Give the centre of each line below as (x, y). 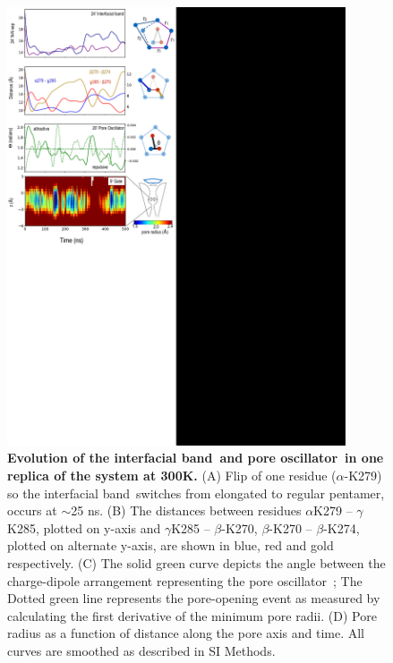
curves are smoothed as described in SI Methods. (141, 650)
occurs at (32, 510)
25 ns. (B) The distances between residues (186, 510)
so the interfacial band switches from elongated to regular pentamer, (196, 493)
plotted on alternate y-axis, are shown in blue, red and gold (171, 545)
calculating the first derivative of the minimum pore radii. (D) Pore (192, 615)
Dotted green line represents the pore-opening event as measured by (194, 598)
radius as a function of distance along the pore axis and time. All (186, 633)
